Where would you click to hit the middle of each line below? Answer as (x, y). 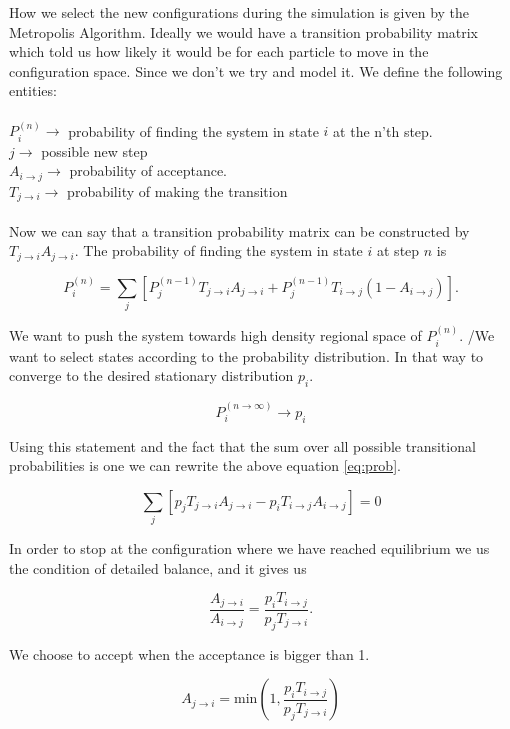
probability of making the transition (177, 190)
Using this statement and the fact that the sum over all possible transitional (242, 445)
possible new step (94, 150)
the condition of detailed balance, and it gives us (158, 567)
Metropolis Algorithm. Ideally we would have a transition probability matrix (244, 31)
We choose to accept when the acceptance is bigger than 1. (189, 653)
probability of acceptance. (148, 170)
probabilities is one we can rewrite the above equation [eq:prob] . (205, 465)
